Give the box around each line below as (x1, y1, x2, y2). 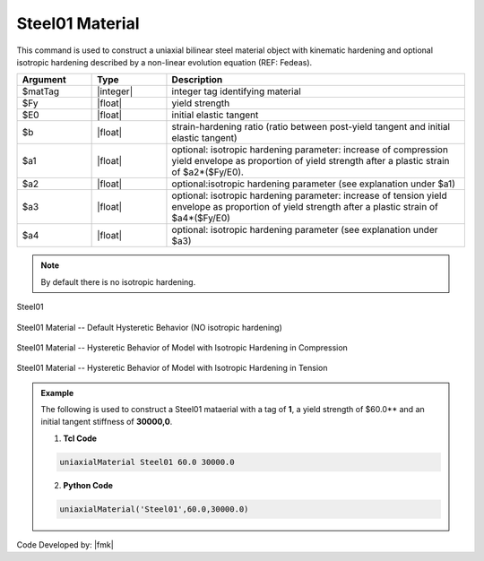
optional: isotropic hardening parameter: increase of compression (171, 143, 448, 156)
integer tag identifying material (171, 85, 302, 98)
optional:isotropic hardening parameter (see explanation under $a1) (171, 177, 456, 190)
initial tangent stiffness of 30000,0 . (40, 417, 173, 427)
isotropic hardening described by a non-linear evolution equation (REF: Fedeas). (16, 56, 313, 67)
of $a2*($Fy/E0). (171, 166, 244, 178)
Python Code (63, 479, 114, 490)
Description (171, 73, 223, 86)
